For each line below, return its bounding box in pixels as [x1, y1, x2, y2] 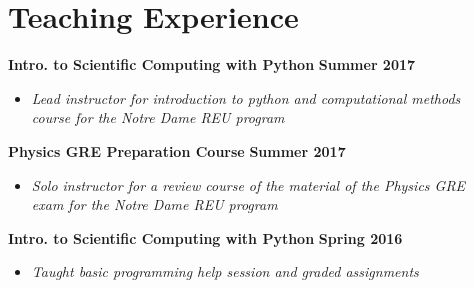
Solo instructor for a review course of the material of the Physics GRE [31, 174, 466, 195]
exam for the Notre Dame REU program [31, 194, 278, 215]
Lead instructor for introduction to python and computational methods [31, 87, 461, 108]
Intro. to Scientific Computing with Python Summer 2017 [8, 54, 416, 75]
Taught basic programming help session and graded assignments [31, 261, 419, 282]
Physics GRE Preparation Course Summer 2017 [8, 140, 346, 161]
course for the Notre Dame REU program [31, 107, 285, 128]
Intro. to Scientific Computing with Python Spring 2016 [8, 227, 403, 248]
